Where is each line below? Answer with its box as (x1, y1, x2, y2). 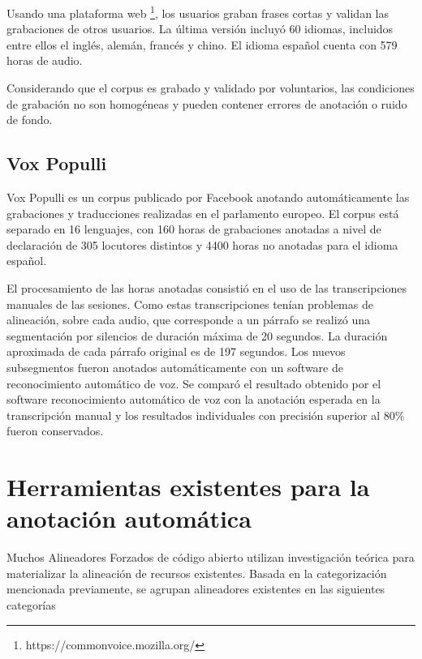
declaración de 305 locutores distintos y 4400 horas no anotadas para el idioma (6, 236, 398, 253)
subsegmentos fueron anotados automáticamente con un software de (6, 358, 343, 375)
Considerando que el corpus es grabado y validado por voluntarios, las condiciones (6, 79, 415, 96)
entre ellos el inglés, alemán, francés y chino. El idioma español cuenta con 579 (6, 36, 398, 53)
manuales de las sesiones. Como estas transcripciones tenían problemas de (6, 295, 373, 312)
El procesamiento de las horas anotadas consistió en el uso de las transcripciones (6, 279, 407, 296)
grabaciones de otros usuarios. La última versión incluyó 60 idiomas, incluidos (6, 20, 394, 37)
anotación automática (6, 502, 252, 535)
